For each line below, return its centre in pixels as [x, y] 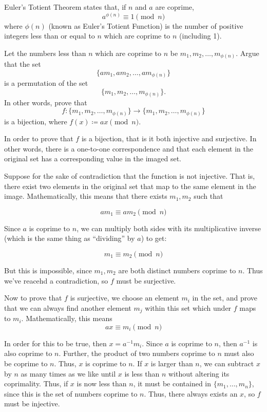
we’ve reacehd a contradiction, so [56, 280]
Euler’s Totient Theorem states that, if [65, 7]
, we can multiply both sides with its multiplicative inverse [169, 228]
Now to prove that [33, 298]
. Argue [247, 53]
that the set [23, 64]
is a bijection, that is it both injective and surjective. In [169, 138]
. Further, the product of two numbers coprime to [137, 353]
